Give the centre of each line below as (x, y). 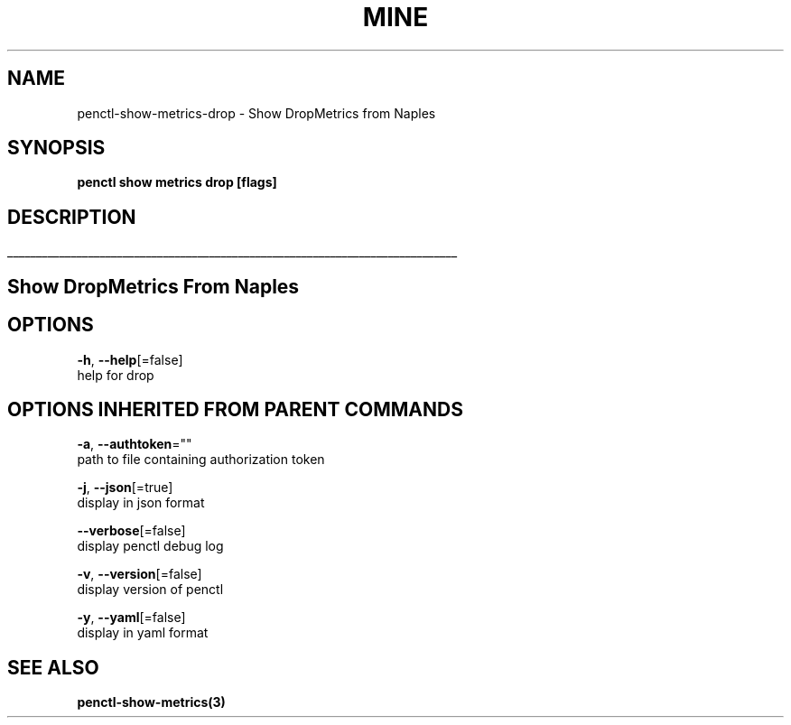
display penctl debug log (150, 546)
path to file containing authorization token (201, 460)
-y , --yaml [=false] (131, 618)
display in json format (141, 503)
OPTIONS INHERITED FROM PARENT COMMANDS (235, 409)
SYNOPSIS (56, 148)
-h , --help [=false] (130, 359)
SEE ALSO (53, 667)
